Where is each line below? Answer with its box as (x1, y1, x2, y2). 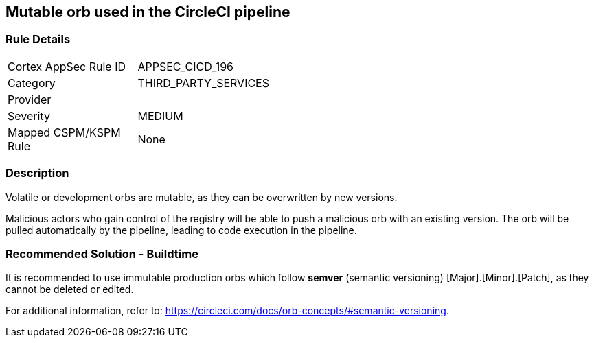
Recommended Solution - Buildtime (5, 246, 198, 261)
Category (8, 75, 56, 90)
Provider (8, 92, 52, 106)
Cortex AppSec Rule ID (8, 59, 126, 73)
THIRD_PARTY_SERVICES (137, 75, 269, 90)
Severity (8, 108, 50, 123)
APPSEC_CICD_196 (137, 59, 234, 73)
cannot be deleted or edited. (5, 283, 134, 296)
